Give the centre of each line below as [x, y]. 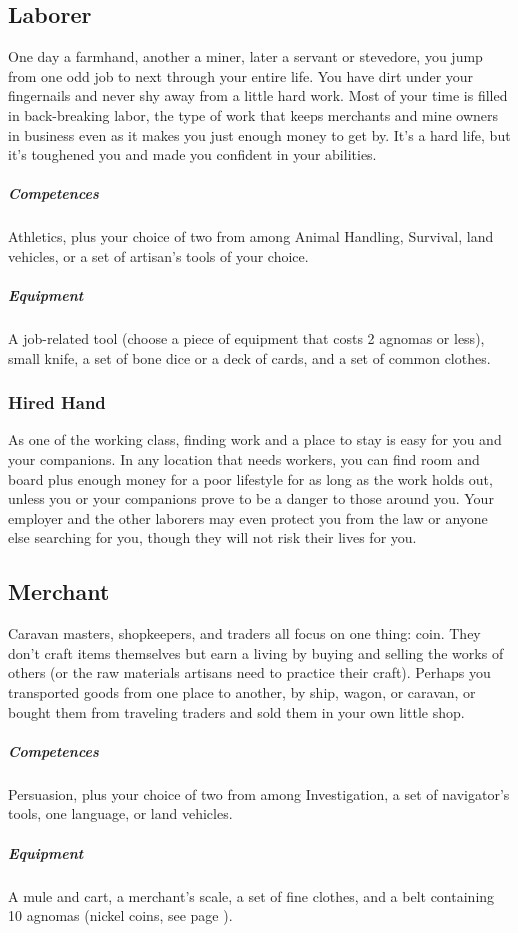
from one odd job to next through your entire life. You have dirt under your [241, 75]
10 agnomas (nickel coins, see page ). [120, 915]
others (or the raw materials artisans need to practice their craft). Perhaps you [249, 672]
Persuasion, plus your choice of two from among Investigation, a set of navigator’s [259, 793]
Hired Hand [57, 402]
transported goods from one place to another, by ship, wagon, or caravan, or [242, 692]
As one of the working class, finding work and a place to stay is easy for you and [255, 439]
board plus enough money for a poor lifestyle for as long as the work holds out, [250, 478]
